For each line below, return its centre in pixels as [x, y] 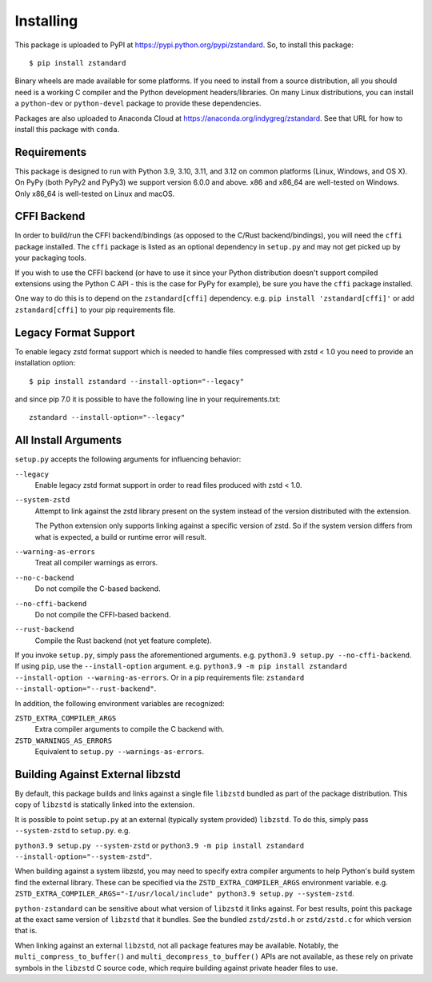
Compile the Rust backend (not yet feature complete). [123, 641]
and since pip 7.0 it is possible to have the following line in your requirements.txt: [148, 399]
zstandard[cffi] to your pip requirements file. [95, 309]
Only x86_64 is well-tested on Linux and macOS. [95, 194]
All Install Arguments [68, 440]
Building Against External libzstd [98, 774]
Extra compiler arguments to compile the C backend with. [130, 729]
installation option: [45, 363]
